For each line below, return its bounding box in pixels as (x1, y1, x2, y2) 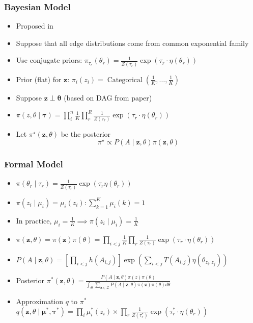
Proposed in (16, 20, 53, 31)
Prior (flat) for (16, 73, 62, 84)
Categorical (107, 76, 143, 84)
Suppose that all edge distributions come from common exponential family (16, 37, 249, 48)
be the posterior (61, 128, 111, 139)
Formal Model (4, 158, 63, 170)
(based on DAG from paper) (64, 92, 152, 103)
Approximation (16, 296, 64, 307)
